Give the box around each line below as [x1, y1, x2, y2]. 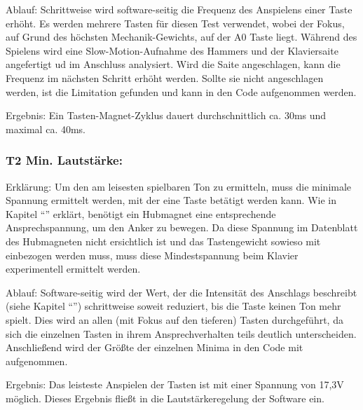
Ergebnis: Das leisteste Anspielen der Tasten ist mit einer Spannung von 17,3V [6, 377, 344, 392]
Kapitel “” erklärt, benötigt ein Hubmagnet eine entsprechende [6, 206, 276, 221]
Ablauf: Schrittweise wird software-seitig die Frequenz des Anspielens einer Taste [6, 2, 352, 16]
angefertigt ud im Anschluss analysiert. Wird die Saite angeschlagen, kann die [6, 57, 341, 71]
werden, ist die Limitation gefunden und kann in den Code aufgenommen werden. [6, 84, 357, 99]
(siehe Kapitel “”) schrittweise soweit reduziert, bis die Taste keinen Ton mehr [6, 299, 341, 313]
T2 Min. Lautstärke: [6, 151, 123, 169]
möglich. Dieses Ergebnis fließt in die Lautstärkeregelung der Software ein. [6, 390, 324, 405]
